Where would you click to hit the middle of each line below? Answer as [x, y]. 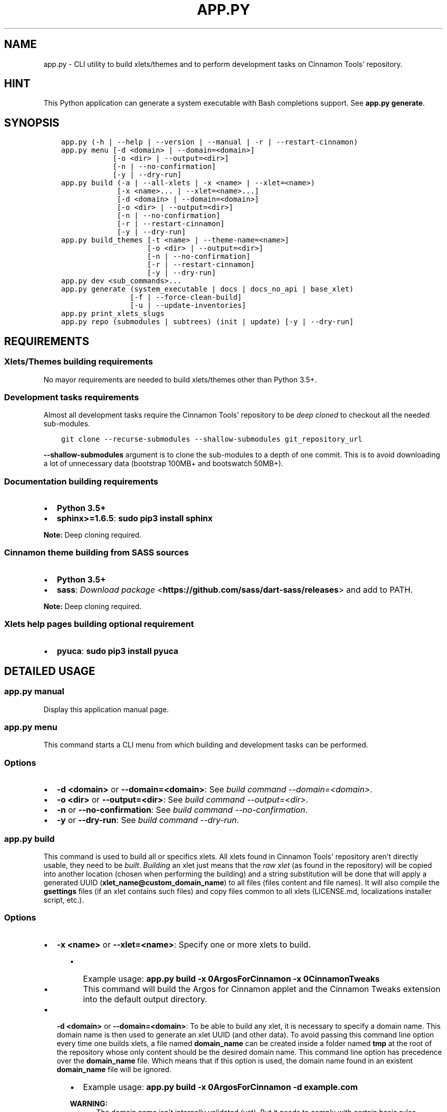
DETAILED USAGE [50, 671]
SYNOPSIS [32, 123]
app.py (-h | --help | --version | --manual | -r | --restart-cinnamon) [209, 142]
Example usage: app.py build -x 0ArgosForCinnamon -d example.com [220, 1087]
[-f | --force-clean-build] [186, 297]
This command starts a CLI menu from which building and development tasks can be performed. [206, 745]
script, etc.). [64, 900]
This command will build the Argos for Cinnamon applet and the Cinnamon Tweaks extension [262, 989]
